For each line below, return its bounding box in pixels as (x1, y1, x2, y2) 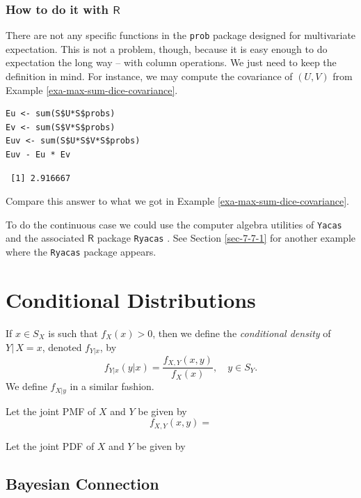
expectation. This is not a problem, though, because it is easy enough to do (6, 41, 328, 56)
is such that (48, 325, 98, 340)
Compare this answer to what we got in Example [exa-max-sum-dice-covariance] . (6, 194, 350, 208)
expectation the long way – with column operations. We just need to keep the (6, 55, 337, 70)
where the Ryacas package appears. (6, 244, 157, 259)
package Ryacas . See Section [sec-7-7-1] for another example (97, 231, 355, 245)
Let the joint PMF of (6, 403, 96, 418)
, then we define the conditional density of (152, 325, 331, 340)
